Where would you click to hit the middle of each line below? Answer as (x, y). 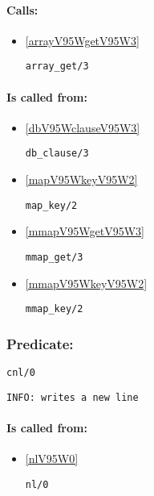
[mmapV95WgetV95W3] (85, 231)
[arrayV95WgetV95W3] (82, 40)
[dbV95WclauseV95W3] (83, 127)
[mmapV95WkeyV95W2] (86, 283)
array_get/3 (57, 67)
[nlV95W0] (52, 458)
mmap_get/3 (54, 257)
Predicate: (40, 343)
